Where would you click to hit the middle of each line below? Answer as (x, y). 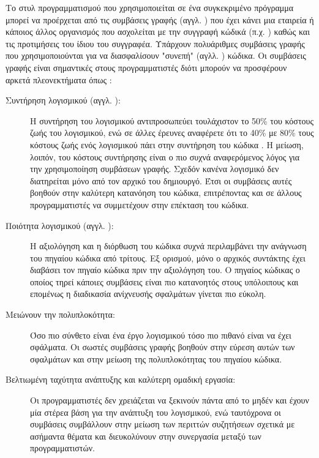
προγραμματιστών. (62, 448)
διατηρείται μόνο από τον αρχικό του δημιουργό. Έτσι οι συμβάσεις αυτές (161, 180)
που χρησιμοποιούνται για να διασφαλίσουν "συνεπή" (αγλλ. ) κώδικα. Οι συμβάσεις (156, 55)
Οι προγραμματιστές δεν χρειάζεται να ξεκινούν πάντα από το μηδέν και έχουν (170, 400)
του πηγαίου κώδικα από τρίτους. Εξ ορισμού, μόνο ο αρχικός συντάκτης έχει (168, 257)
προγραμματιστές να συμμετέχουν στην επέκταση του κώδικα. (140, 204)
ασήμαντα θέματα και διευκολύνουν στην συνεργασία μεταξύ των (146, 436)
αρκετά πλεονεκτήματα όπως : (59, 79)
